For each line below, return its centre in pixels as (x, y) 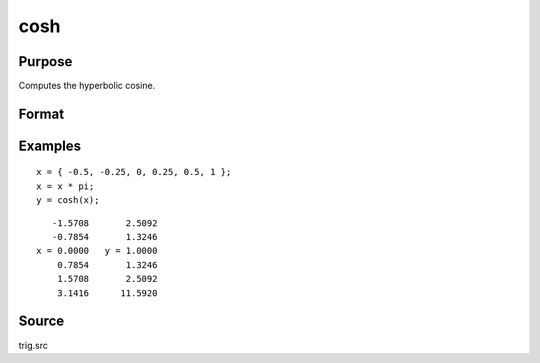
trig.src (33, 345)
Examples (50, 145)
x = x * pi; (65, 186)
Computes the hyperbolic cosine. (87, 86)
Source (41, 321)
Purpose (45, 61)
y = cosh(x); (68, 200)
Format (41, 113)
